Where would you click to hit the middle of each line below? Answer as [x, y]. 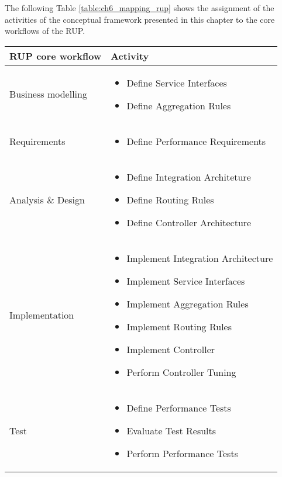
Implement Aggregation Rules [188, 303]
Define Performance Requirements [196, 141]
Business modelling [48, 94]
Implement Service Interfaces [186, 281]
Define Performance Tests [179, 407]
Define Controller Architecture [189, 222]
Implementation [42, 315]
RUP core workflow [56, 56]
